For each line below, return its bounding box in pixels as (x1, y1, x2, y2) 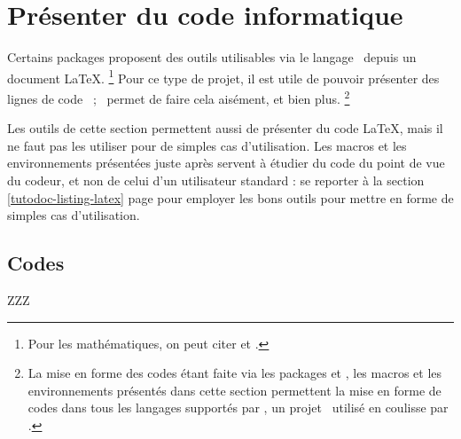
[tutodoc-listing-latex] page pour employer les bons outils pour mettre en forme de (7, 188, 454, 207)
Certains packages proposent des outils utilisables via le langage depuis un (7, 48, 417, 67)
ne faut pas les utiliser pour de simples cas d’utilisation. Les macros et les (7, 136, 407, 154)
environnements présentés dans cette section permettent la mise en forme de (27, 380, 441, 399)
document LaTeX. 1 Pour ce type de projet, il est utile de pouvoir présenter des (7, 66, 440, 87)
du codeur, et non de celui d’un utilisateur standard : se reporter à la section (7, 171, 425, 189)
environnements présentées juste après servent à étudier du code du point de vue (7, 153, 445, 172)
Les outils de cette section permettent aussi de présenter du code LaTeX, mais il (7, 119, 443, 137)
